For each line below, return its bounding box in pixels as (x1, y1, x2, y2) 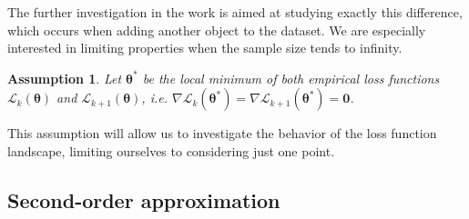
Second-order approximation (7, 185, 280, 214)
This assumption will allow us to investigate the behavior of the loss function (7, 124, 437, 143)
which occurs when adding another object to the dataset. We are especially (7, 20, 426, 39)
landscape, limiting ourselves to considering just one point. (7, 141, 335, 160)
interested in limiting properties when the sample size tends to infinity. (7, 38, 403, 57)
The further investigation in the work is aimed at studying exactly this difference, (7, 3, 463, 21)
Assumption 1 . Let (7, 68, 122, 87)
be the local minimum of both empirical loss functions (142, 68, 440, 87)
